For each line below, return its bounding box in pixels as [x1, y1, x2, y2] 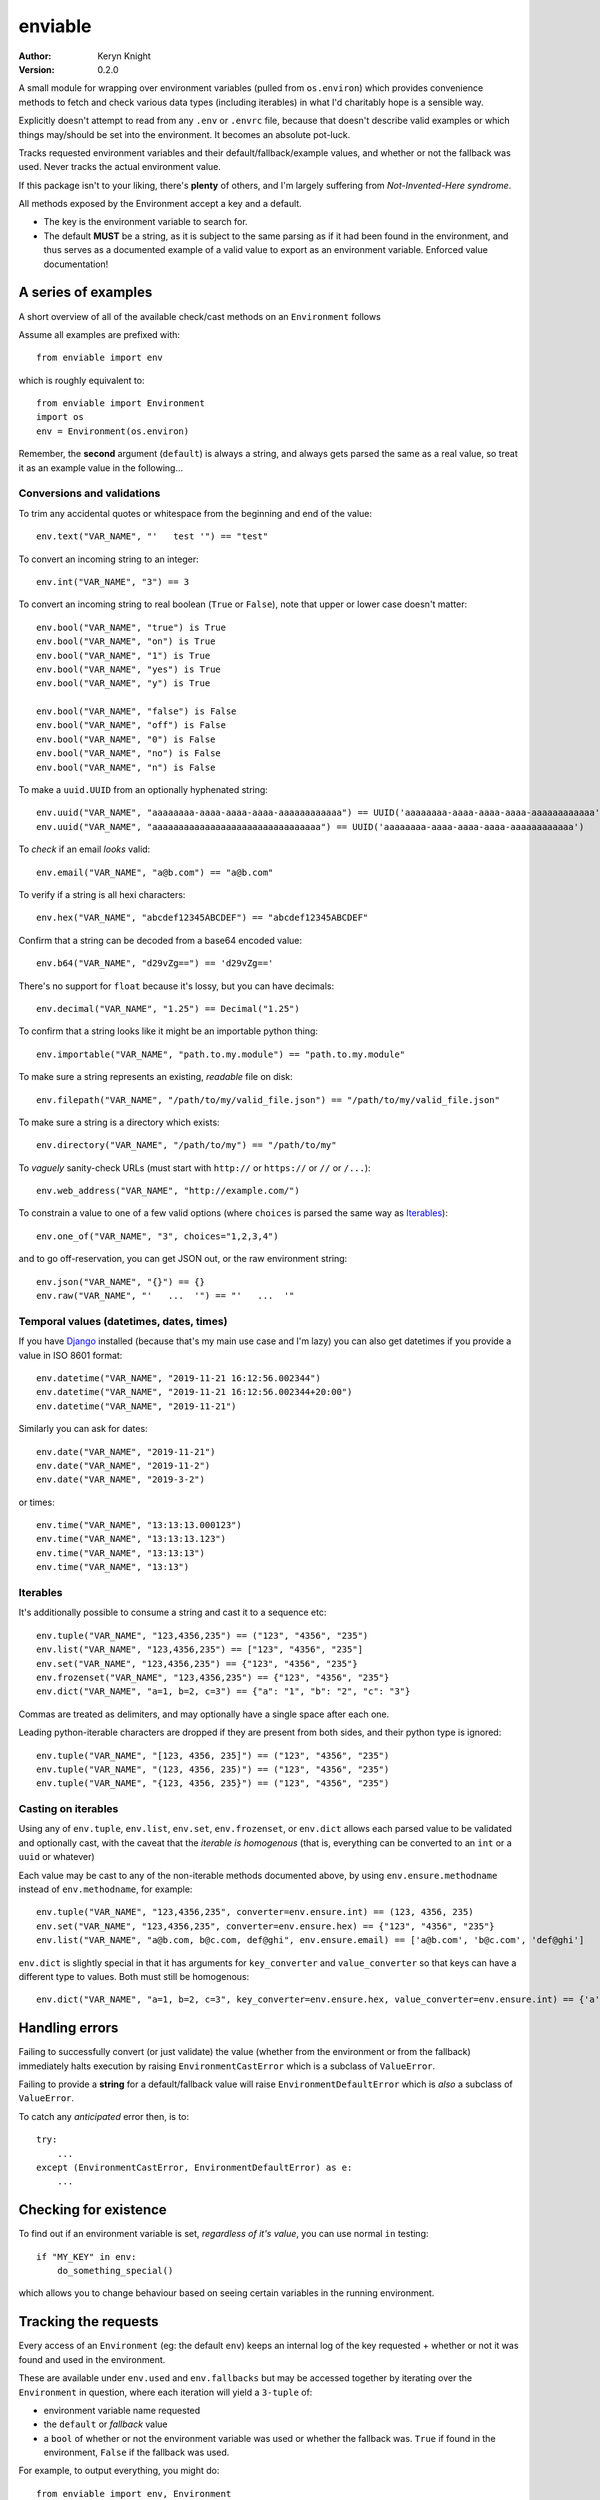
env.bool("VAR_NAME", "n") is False [36, 761, 216, 773]
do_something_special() [56, 2265, 174, 2277]
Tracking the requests [18, 2313, 159, 2330]
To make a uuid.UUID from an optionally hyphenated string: [18, 784, 269, 796]
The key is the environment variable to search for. [43, 216, 249, 228]
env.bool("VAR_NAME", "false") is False [36, 706, 237, 717]
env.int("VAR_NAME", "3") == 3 [36, 576, 190, 587]
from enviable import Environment [36, 398, 205, 409]
